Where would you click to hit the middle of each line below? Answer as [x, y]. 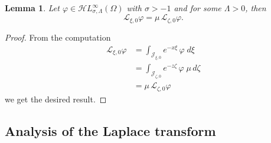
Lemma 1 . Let [32, 8]
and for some [197, 8]
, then [256, 8]
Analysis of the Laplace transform [110, 130]
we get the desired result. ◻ [56, 99]
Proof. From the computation [58, 37]
